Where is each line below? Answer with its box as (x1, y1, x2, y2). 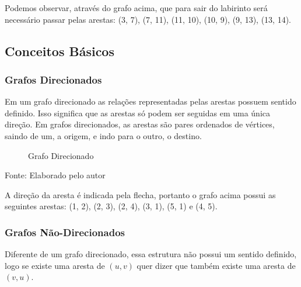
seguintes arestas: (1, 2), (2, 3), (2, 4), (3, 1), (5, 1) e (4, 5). (5, 200, 218, 212)
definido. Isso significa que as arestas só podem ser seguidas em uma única (5, 106, 271, 119)
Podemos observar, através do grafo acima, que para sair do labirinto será (5, 2, 268, 13)
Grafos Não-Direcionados (5, 224, 125, 239)
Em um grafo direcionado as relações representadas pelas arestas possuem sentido (5, 95, 296, 108)
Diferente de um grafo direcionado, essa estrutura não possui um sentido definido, (5, 248, 297, 260)
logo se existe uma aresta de (5, 259, 105, 271)
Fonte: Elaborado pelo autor (5, 169, 106, 181)
